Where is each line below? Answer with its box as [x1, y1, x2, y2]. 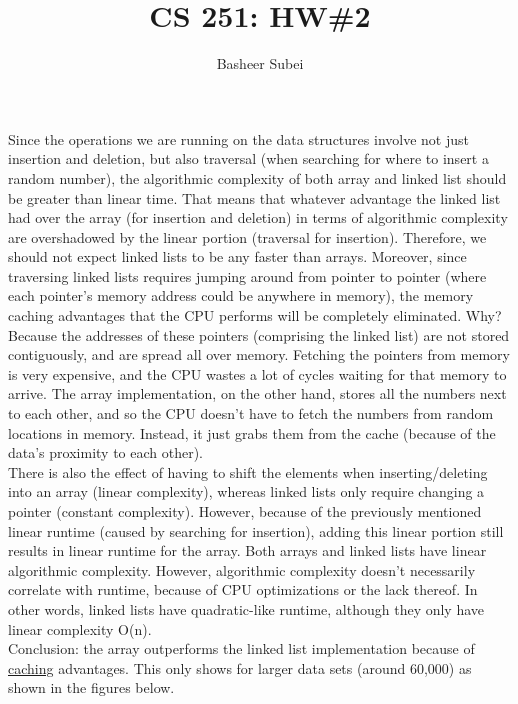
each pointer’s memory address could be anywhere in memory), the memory [8, 285, 474, 306]
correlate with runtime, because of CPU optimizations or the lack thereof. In [8, 579, 478, 600]
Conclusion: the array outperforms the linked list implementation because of [8, 638, 475, 659]
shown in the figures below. [8, 677, 175, 698]
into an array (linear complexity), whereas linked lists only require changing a [8, 481, 485, 502]
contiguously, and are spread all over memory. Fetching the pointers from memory [8, 344, 510, 365]
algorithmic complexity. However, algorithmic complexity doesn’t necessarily [8, 559, 476, 580]
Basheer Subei [216, 53, 304, 74]
